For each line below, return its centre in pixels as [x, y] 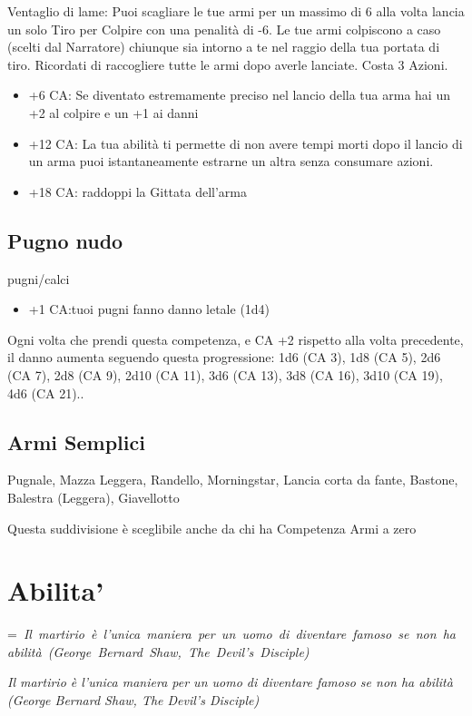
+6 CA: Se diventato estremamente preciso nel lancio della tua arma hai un [239, 95]
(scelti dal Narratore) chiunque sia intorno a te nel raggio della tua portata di [224, 47]
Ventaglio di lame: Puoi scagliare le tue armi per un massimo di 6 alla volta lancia [236, 11]
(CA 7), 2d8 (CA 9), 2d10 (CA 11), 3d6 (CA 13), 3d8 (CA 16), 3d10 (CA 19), [225, 374]
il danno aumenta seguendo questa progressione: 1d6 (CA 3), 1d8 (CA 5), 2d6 [224, 357]
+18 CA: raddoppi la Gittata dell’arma [138, 191]
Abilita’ [56, 590]
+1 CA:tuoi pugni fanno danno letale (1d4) [149, 309]
